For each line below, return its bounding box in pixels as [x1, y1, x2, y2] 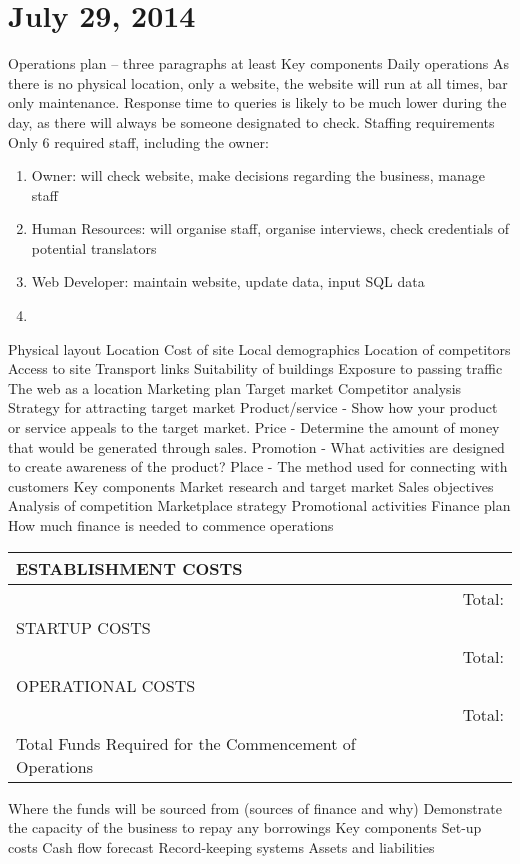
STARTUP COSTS [16, 615, 151, 639]
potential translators [31, 237, 157, 258]
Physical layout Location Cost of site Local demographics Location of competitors [8, 338, 511, 359]
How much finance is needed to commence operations [8, 515, 334, 535]
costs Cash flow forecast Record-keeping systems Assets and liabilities [8, 836, 435, 857]
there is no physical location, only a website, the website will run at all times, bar [8, 72, 508, 93]
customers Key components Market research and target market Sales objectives [8, 475, 494, 496]
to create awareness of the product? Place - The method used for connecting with [8, 456, 508, 477]
